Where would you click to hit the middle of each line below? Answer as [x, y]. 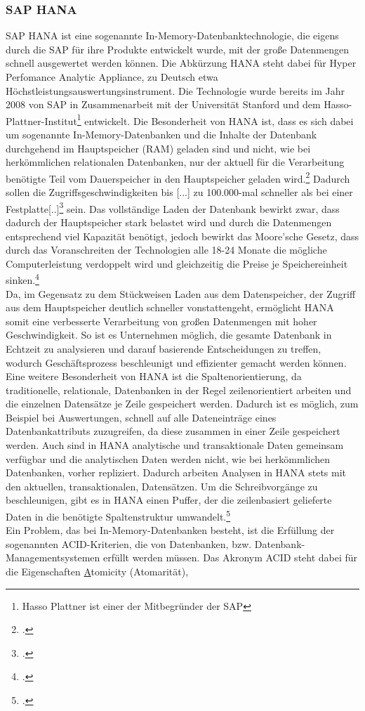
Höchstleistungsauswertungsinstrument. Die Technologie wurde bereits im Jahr [175, 90]
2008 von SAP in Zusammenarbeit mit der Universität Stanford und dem [163, 104]
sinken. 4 [22, 279]
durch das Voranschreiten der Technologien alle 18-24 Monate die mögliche [166, 250]
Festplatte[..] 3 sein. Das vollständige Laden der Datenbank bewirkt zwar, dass [173, 207]
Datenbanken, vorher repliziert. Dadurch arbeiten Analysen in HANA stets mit [176, 472]
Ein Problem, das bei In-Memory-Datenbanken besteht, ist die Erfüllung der [170, 530]
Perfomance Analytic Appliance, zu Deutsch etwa [112, 77]
